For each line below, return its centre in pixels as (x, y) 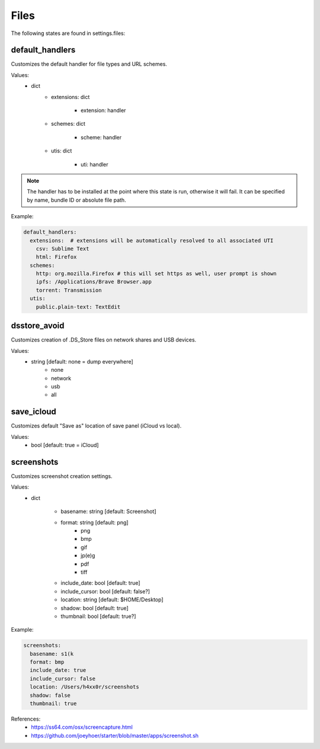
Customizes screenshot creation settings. (62, 476)
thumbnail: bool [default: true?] (98, 616)
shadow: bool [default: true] (95, 608)
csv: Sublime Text (63, 248)
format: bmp (47, 662)
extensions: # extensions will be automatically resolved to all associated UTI (152, 240)
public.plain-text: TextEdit (78, 307)
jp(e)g (88, 556)
